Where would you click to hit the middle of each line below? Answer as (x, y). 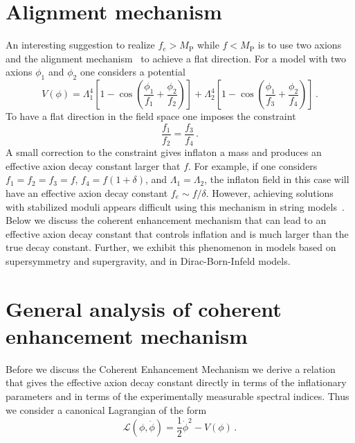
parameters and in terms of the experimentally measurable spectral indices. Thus (177, 396)
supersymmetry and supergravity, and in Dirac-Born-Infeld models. (148, 260)
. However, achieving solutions (270, 193)
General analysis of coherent (144, 308)
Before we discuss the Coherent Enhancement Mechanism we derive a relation (171, 368)
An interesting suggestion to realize (80, 45)
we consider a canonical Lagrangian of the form (106, 409)
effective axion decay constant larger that (93, 165)
